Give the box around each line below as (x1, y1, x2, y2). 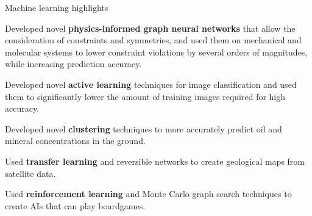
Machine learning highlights (5, 1, 108, 13)
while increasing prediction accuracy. (5, 57, 142, 70)
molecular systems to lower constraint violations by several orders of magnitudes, (5, 45, 308, 58)
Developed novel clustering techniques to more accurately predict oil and (5, 122, 282, 135)
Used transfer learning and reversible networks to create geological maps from (5, 154, 305, 167)
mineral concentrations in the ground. (5, 134, 146, 147)
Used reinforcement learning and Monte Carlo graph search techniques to (5, 187, 292, 200)
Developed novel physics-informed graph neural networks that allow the (5, 21, 296, 34)
